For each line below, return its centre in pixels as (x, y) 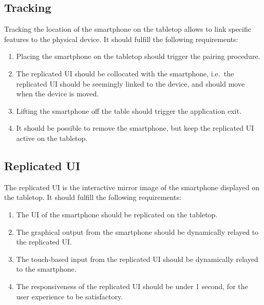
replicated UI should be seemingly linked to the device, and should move (130, 83)
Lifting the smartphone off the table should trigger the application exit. (129, 110)
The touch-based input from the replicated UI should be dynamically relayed (137, 259)
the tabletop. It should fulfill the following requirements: (93, 197)
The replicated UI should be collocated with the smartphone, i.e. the (125, 73)
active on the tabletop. (52, 138)
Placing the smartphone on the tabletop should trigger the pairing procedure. (138, 56)
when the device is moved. (58, 94)
